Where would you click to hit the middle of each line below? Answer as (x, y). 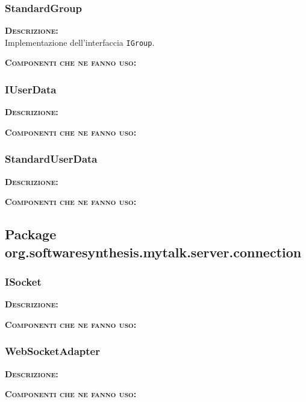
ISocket (23, 281)
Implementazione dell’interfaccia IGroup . (80, 42)
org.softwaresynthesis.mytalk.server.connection (153, 252)
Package (31, 234)
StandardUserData (51, 159)
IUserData (31, 89)
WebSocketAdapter (52, 351)
